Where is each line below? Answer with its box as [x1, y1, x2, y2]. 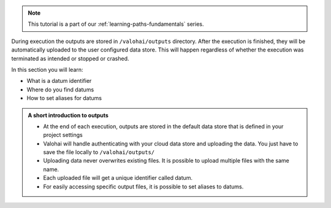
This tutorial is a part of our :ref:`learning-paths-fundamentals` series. [28, 20, 204, 28]
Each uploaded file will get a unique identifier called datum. [43, 174, 193, 182]
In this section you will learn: [11, 66, 83, 73]
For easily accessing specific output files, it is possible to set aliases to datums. [43, 183, 244, 190]
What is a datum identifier [26, 77, 92, 85]
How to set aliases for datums [26, 94, 102, 102]
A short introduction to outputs [28, 111, 108, 119]
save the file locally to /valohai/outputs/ [43, 148, 155, 156]
